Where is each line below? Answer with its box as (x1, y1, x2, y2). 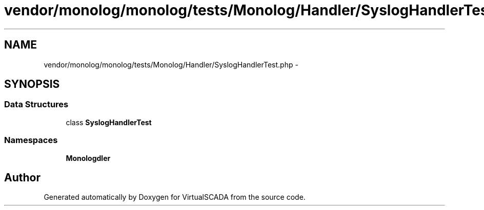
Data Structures (4, 99, 69, 110)
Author (4, 171, 41, 184)
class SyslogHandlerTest (66, 118, 152, 127)
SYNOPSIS (4, 78, 60, 91)
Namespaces (4, 135, 58, 146)
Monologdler (66, 153, 111, 162)
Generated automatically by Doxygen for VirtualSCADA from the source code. (44, 193, 306, 202)
